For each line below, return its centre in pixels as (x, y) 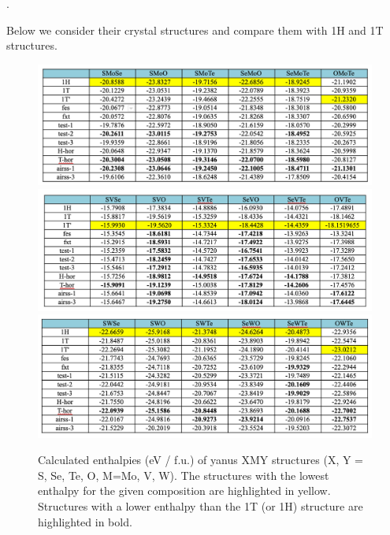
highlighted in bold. (85, 521)
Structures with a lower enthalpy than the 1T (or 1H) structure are (201, 505)
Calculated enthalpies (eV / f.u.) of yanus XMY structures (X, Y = (201, 460)
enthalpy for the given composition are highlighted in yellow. (184, 490)
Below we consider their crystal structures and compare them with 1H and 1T (195, 30)
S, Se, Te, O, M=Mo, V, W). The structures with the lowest (184, 475)
